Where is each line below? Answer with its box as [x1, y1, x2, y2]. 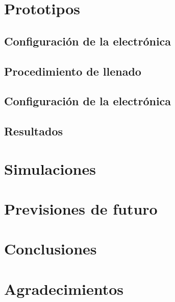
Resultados [4, 123, 63, 139]
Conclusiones [4, 238, 97, 259]
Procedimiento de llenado [4, 63, 141, 79]
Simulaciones [4, 158, 96, 179]
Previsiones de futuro [4, 198, 158, 219]
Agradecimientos [4, 278, 124, 299]
